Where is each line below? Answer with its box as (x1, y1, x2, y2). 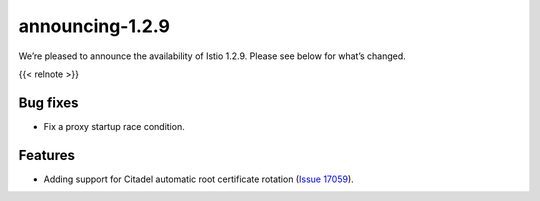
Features (18, 146, 75, 164)
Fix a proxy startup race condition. (43, 120, 185, 132)
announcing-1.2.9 (18, 15, 170, 37)
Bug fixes (18, 94, 79, 111)
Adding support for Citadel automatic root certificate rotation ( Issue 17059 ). (43, 173, 354, 185)
